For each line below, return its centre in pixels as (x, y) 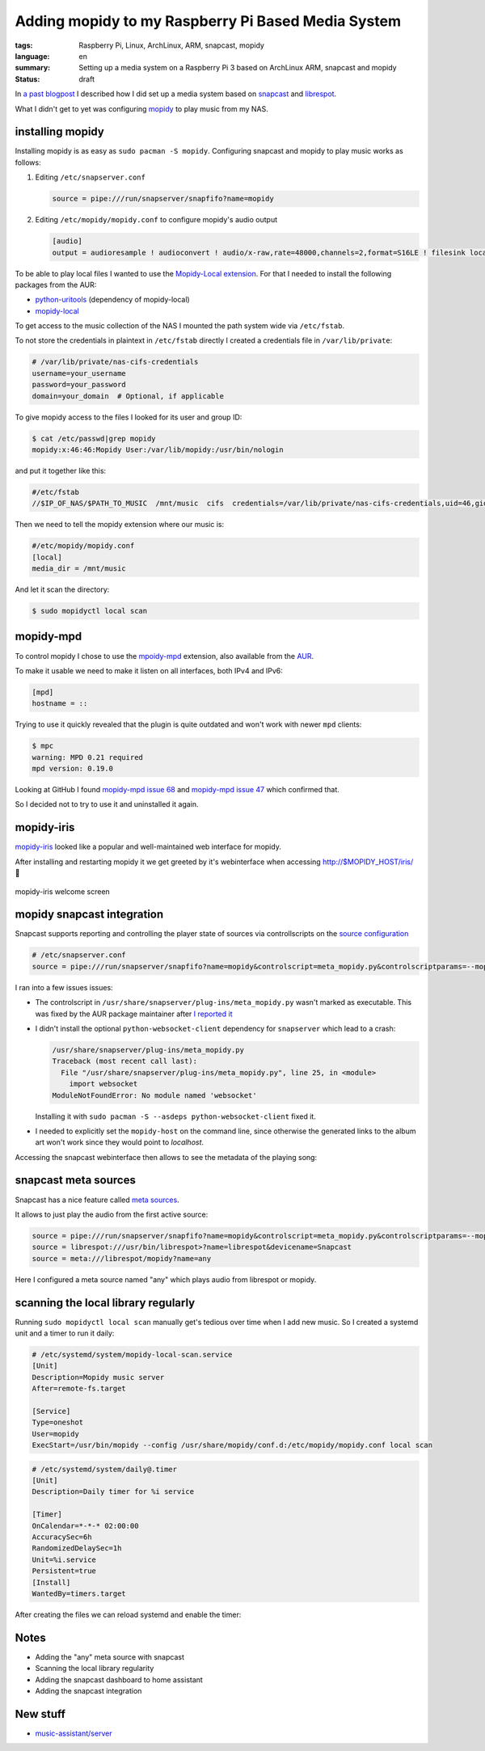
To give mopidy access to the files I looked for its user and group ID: (129, 417)
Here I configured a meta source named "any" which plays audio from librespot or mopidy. (166, 1279)
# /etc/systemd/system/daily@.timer (105, 1469)
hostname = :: (60, 704)
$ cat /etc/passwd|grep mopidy (94, 438)
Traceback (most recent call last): (125, 1061)
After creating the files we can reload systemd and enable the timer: (128, 1614)
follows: (28, 162)
